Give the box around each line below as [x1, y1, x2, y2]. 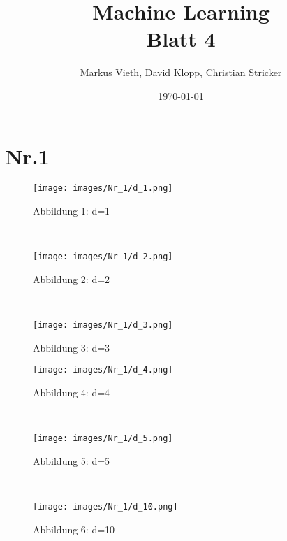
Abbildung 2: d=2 [33, 271, 110, 286]
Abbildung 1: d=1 [33, 203, 110, 218]
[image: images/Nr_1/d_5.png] [33, 433, 173, 444]
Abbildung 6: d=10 [33, 521, 115, 536]
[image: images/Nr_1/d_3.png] [33, 320, 173, 331]
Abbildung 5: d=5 [33, 453, 110, 468]
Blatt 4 [146, 24, 216, 53]
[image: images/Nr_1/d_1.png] [33, 183, 173, 194]
